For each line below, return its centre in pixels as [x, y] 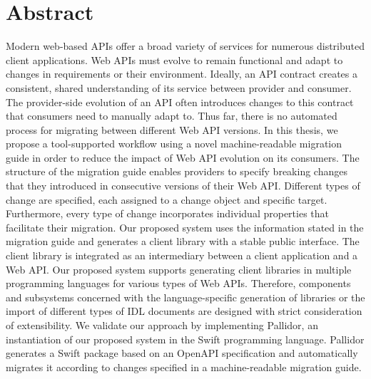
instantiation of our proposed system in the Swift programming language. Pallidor [185, 339]
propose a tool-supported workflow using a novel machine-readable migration [174, 144]
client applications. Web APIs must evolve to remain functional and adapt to [174, 59]
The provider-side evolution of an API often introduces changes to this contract [180, 102]
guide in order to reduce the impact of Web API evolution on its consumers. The [183, 157]
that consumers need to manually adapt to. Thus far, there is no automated [172, 116]
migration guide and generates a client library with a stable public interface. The [183, 241]
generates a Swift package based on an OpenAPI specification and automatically [182, 353]
